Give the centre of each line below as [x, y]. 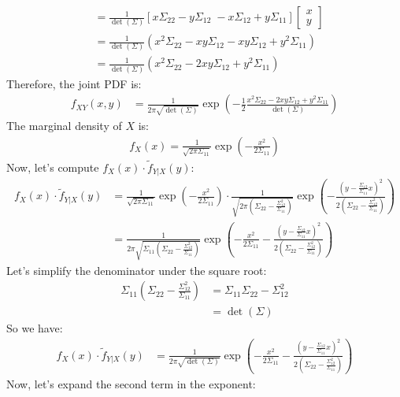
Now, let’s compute [53, 167]
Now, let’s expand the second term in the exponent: [131, 383]
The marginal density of [64, 126]
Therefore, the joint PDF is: [74, 83]
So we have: [35, 328]
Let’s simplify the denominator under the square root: [137, 270]
